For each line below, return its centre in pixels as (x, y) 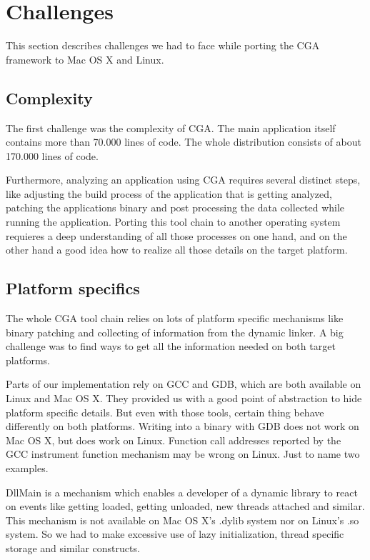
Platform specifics (73, 288)
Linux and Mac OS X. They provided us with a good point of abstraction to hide (184, 398)
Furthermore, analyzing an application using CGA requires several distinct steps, (183, 180)
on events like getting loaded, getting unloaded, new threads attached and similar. (185, 506)
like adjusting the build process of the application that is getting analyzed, (169, 193)
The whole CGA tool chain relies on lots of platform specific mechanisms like (175, 318)
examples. (27, 468)
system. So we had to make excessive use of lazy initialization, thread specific (175, 534)
